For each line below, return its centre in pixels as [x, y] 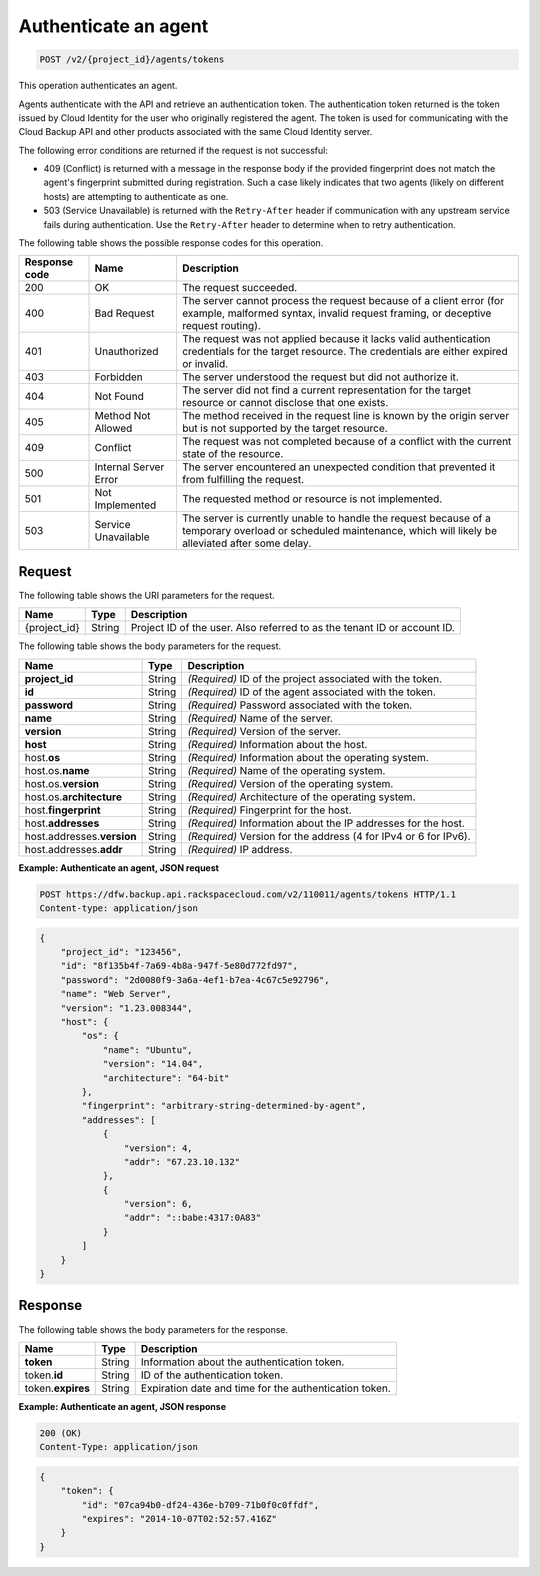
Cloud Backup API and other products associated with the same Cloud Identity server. [195, 132]
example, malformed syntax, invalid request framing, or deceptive [336, 313]
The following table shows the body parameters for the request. [150, 646]
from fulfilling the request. [243, 480]
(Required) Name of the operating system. [286, 770]
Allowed [113, 428]
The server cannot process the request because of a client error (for [343, 301]
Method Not [122, 416]
